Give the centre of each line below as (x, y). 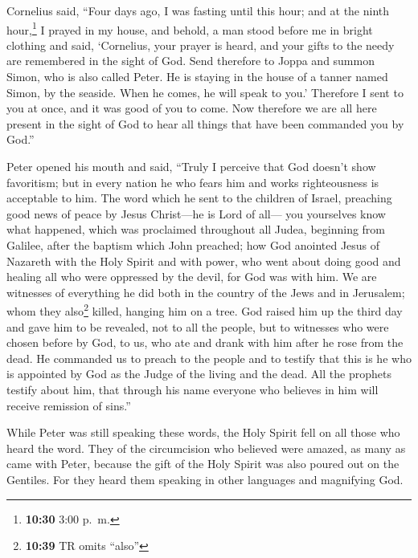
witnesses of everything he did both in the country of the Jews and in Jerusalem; (206, 292)
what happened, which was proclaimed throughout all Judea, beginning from (196, 229)
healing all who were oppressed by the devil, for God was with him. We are (192, 277)
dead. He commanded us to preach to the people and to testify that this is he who (209, 358)
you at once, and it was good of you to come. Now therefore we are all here (192, 108)
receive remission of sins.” (69, 405)
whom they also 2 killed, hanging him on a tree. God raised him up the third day (205, 310)
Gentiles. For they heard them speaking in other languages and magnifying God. (205, 479)
